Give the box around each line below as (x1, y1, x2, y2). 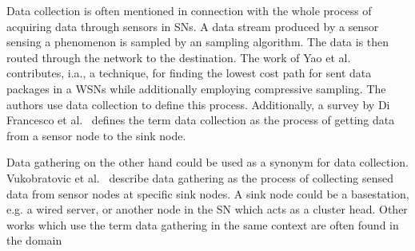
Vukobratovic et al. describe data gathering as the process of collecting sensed (6, 169, 393, 186)
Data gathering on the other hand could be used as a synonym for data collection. (6, 154, 409, 171)
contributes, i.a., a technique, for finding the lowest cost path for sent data (6, 65, 372, 81)
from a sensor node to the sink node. (6, 127, 186, 143)
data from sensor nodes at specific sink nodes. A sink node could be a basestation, (6, 185, 409, 202)
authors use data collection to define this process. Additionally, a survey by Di (6, 96, 390, 112)
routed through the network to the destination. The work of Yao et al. (6, 49, 351, 65)
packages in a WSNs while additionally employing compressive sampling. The (6, 80, 386, 96)
